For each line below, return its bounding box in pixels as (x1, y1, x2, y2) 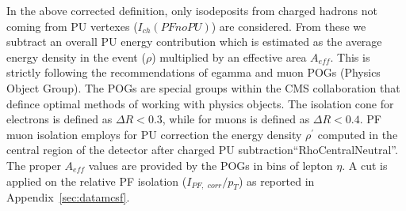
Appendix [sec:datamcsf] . (6, 189, 130, 205)
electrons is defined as (6, 111, 113, 127)
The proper (6, 156, 61, 173)
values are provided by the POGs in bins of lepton (88, 156, 333, 173)
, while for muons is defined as (162, 111, 310, 127)
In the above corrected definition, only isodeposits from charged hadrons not (6, 2, 377, 18)
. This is (330, 48, 370, 65)
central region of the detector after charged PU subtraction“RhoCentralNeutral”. (6, 141, 398, 158)
